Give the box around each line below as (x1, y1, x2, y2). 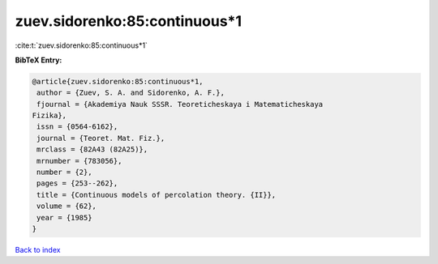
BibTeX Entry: (15, 55, 62, 65)
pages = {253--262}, (36, 179, 118, 188)
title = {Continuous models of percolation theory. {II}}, (36, 190, 277, 199)
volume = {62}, (36, 202, 97, 211)
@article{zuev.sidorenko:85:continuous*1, (32, 77, 204, 86)
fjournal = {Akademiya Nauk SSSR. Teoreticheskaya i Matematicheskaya (36, 100, 324, 109)
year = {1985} (36, 213, 92, 222)
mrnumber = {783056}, (36, 156, 122, 165)
